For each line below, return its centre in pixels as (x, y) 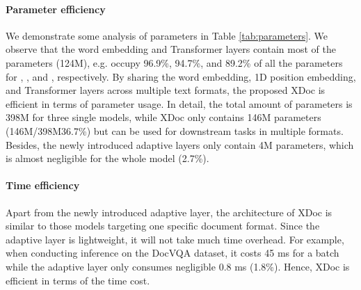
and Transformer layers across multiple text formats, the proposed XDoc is (166, 90)
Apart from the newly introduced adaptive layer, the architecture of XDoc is (169, 212)
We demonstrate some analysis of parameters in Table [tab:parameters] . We (167, 35)
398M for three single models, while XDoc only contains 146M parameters (163, 117)
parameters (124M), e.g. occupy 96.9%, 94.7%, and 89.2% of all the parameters (174, 62)
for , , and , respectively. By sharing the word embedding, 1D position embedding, (181, 76)
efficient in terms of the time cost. (78, 280)
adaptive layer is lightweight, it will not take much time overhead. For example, (175, 239)
